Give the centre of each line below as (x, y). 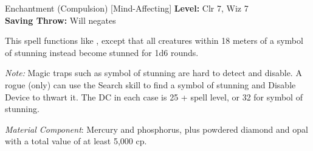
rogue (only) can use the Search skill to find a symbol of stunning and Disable (150, 84)
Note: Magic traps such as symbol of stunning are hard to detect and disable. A (153, 73)
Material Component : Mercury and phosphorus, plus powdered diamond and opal (156, 129)
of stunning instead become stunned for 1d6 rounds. (102, 52)
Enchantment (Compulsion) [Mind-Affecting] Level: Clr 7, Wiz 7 (127, 8)
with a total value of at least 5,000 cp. (76, 141)
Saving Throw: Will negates (60, 20)
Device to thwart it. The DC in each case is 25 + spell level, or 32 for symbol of (154, 97)
